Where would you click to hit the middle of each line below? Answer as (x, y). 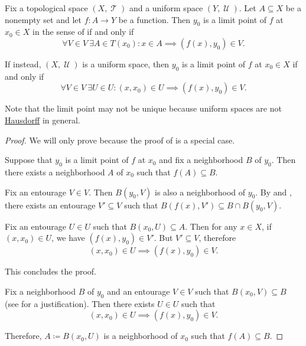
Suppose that (29, 160)
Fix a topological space (46, 8)
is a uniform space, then (126, 63)
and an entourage (139, 291)
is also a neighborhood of (200, 192)
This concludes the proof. (51, 271)
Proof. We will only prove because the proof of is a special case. (120, 140)
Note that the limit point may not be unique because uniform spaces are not (143, 108)
